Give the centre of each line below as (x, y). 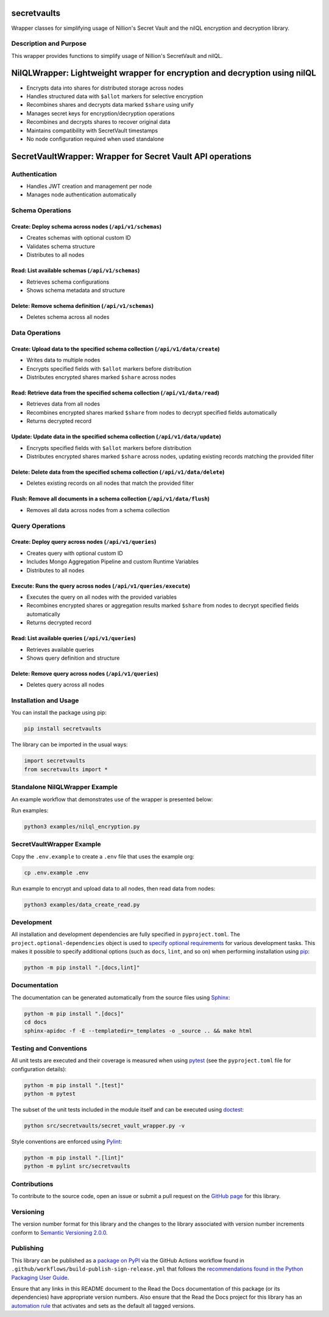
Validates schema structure (61, 246)
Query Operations (38, 526)
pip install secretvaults (63, 729)
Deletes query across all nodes (65, 685)
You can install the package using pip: (59, 713)
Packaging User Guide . (40, 1277)
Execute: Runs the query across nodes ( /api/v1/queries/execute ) (101, 586)
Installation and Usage (45, 701)
